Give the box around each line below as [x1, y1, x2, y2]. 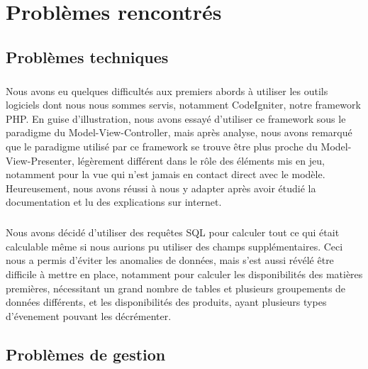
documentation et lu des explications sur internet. [6, 194, 222, 209]
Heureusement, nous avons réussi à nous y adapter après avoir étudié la [6, 180, 316, 195]
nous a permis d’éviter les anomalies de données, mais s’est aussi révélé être [6, 253, 334, 268]
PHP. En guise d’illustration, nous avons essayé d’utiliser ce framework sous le [6, 111, 346, 126]
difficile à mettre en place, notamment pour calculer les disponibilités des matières [6, 267, 363, 282]
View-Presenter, [6, 153, 74, 167]
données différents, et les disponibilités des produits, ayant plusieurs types [6, 294, 327, 309]
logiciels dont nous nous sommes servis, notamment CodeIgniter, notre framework [6, 97, 361, 112]
